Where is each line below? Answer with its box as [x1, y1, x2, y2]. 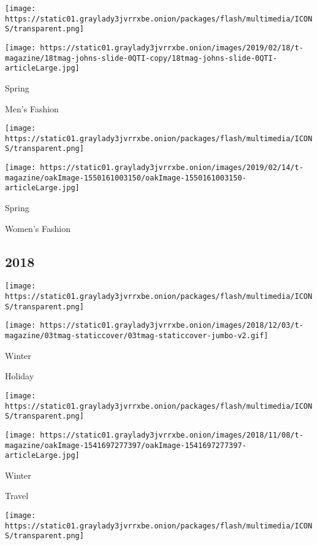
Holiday [5, 369, 34, 382]
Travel [5, 489, 29, 502]
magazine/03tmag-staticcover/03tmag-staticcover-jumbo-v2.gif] [5, 331, 269, 341]
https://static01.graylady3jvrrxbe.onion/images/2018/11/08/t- [40, 430, 304, 439]
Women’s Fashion [5, 222, 71, 234]
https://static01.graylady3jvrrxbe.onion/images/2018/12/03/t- [40, 321, 304, 330]
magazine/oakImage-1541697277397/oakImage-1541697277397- [5, 441, 246, 450]
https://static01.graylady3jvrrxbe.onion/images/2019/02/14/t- [40, 163, 304, 172]
